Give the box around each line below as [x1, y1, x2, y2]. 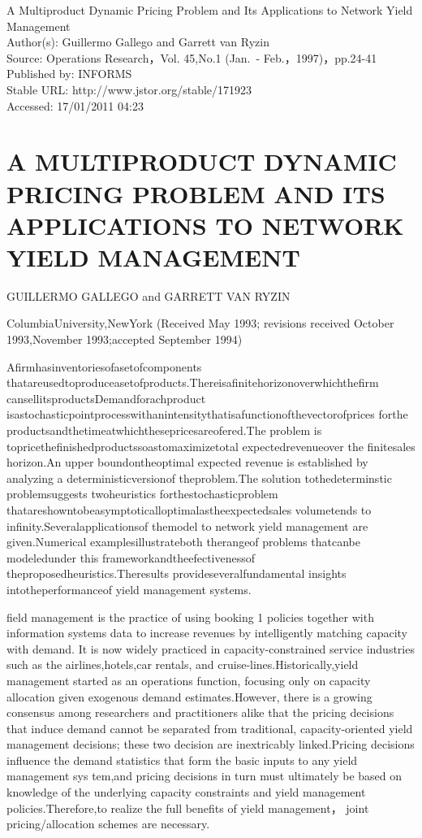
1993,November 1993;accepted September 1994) [6, 331, 243, 348]
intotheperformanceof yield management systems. [6, 580, 252, 597]
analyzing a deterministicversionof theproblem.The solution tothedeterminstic [6, 469, 392, 486]
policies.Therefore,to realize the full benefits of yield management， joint [6, 799, 369, 816]
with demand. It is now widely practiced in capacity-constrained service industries [6, 640, 415, 657]
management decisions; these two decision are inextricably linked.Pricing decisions [6, 736, 415, 753]
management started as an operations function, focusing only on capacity [6, 671, 371, 688]
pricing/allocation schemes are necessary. [6, 815, 210, 832]
